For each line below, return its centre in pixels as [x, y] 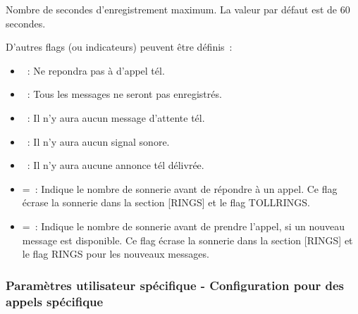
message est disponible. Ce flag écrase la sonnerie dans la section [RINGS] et [187, 240]
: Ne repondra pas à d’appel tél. [96, 70]
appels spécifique [55, 301]
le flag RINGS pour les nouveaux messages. [116, 254]
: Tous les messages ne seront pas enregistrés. [124, 94]
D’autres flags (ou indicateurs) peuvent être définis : [119, 47]
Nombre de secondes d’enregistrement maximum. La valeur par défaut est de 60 [178, 9]
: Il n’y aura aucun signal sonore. [98, 141]
